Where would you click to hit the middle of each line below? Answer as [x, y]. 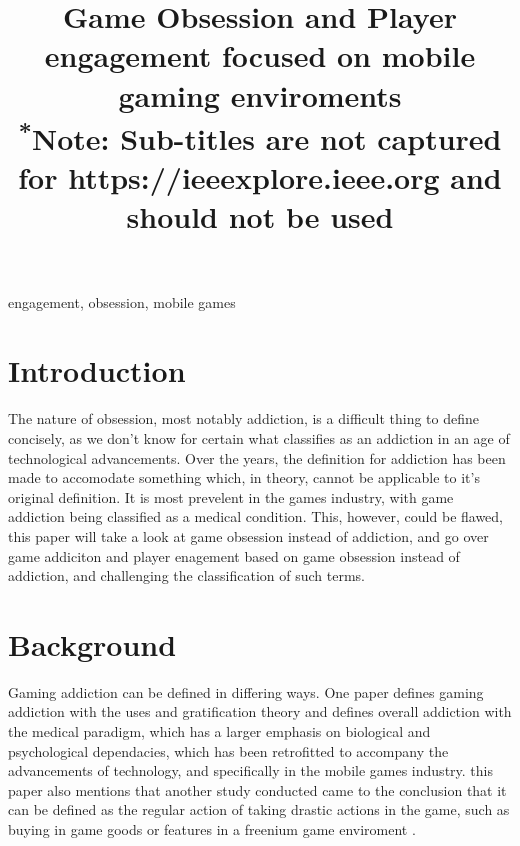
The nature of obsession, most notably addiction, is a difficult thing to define [244, 418]
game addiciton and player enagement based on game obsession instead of [234, 555]
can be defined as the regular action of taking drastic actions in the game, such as [259, 809]
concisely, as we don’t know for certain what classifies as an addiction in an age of [259, 437]
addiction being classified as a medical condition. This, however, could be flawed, [256, 516]
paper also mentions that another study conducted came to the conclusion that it [257, 789]
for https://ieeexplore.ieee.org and [260, 177]
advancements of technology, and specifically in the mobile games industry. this [250, 770]
